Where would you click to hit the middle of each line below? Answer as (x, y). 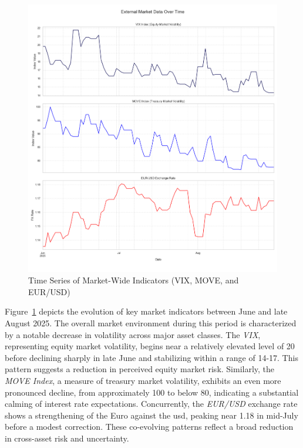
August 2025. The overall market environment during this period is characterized (151, 323)
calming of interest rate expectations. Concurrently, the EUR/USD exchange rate (151, 404)
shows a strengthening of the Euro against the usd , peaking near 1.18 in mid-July (151, 415)
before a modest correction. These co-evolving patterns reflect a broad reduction (149, 427)
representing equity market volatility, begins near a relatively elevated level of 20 (150, 346)
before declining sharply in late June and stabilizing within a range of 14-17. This (151, 357)
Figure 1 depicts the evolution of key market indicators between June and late (146, 311)
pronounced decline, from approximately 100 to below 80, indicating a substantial (152, 392)
